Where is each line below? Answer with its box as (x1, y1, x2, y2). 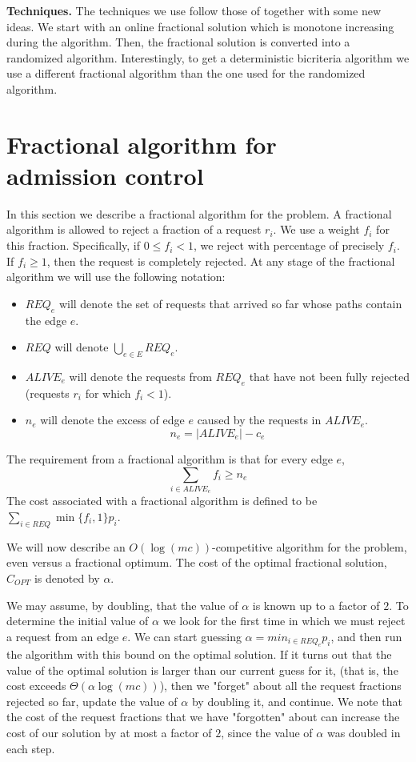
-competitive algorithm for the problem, (211, 538, 407, 555)
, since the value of (221, 724, 313, 741)
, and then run (330, 628, 402, 644)
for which (85, 384, 131, 401)
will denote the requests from (69, 368, 212, 385)
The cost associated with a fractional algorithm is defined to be (6, 492, 318, 509)
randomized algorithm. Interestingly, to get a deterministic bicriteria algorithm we (6, 49, 410, 66)
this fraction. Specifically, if (6, 237, 140, 254)
